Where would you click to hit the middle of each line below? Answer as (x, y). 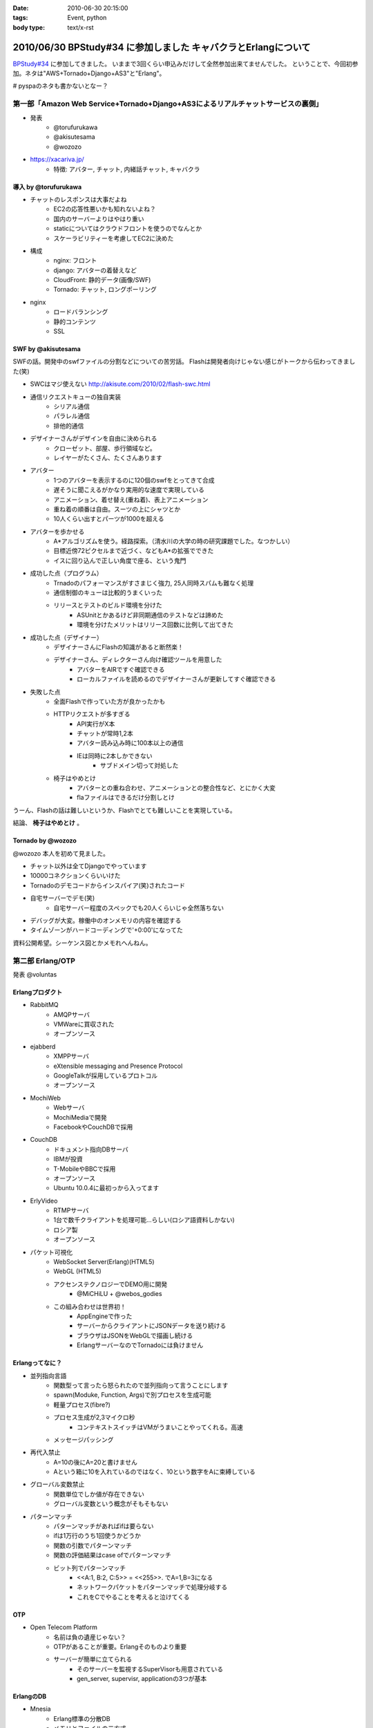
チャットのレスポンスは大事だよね (78, 199)
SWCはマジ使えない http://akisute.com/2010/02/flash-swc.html (120, 384)
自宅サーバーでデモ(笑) (63, 898)
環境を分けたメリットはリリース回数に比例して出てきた (155, 625)
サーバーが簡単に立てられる (93, 1660)
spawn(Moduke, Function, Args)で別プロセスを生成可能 (132, 1395)
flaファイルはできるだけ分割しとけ (126, 798)
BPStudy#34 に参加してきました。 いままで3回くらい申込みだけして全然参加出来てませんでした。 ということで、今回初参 (185, 64)
